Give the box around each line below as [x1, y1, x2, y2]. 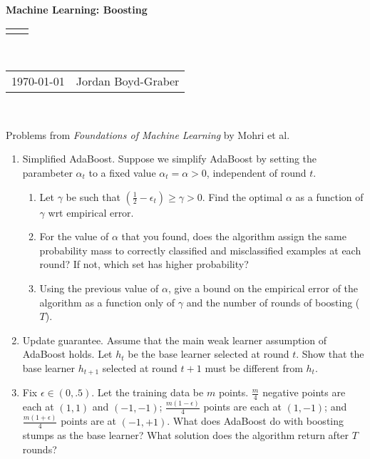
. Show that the [296, 346, 364, 361]
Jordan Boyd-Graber [76, 73, 180, 90]
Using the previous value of [39, 280, 159, 295]
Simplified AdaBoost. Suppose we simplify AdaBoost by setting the [22, 151, 317, 166]
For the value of [39, 229, 109, 244]
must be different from [205, 360, 303, 375]
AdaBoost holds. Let [22, 346, 113, 361]
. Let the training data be [91, 385, 204, 400]
